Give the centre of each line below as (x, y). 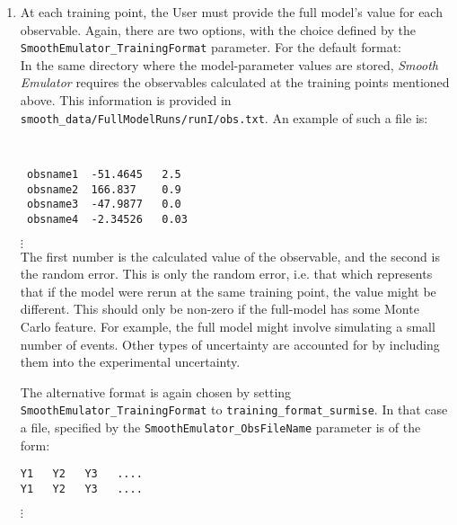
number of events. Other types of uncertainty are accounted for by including (230, 344)
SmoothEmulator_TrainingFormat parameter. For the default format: (211, 47)
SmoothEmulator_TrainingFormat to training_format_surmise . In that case (234, 409)
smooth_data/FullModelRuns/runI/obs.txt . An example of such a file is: (224, 117)
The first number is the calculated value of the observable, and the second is (230, 256)
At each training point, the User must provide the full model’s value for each (231, 12)
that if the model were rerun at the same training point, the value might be (228, 291)
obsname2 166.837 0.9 (104, 189)
